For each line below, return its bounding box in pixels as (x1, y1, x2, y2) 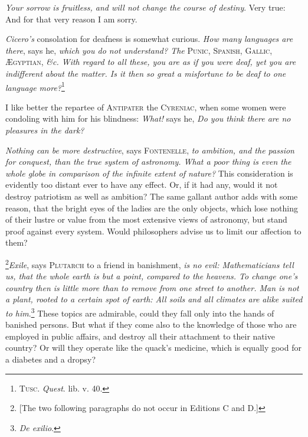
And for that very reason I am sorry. (5, 12, 137, 25)
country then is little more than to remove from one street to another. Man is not (5, 281, 299, 293)
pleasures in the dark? (5, 124, 84, 136)
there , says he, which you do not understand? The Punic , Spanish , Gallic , (5, 44, 273, 56)
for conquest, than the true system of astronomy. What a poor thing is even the (5, 155, 291, 168)
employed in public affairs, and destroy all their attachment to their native (5, 330, 275, 342)
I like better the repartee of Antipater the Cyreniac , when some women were (5, 100, 286, 113)
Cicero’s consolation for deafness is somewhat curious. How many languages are (5, 32, 293, 45)
